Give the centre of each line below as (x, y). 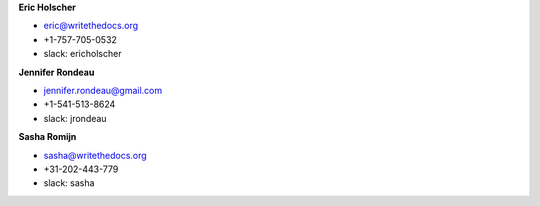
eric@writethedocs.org (91, 26)
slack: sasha (69, 183)
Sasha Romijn (47, 137)
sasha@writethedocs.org (95, 155)
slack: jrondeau (75, 118)
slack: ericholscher (82, 54)
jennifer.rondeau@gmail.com (103, 90)
